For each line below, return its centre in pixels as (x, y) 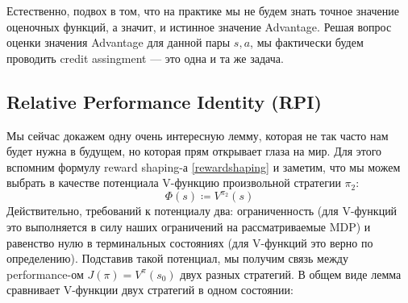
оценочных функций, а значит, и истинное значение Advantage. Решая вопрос (199, 26)
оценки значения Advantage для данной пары (119, 42)
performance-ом (45, 274)
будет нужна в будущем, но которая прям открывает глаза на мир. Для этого (194, 151)
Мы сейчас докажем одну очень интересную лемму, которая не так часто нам (198, 135)
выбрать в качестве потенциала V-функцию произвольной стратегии (174, 183)
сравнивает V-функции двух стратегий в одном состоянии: (150, 290)
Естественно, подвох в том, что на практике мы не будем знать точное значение (203, 10)
